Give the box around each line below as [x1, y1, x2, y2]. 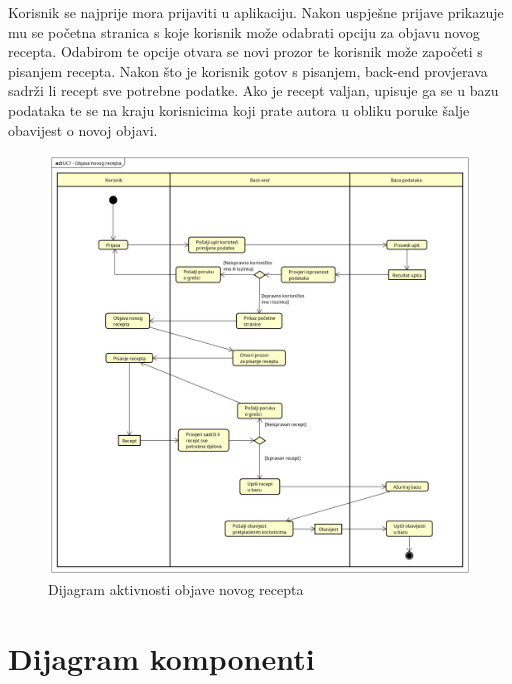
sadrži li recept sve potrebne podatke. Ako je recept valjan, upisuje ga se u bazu [8, 80, 499, 101]
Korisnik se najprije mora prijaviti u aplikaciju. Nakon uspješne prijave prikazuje [8, 2, 504, 22]
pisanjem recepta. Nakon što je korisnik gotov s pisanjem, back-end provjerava [8, 60, 488, 81]
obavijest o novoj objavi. [8, 119, 158, 140]
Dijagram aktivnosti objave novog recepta [48, 579, 304, 600]
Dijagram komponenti [8, 638, 315, 679]
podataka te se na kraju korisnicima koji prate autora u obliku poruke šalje [8, 99, 470, 120]
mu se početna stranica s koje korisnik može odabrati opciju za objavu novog [8, 21, 480, 42]
